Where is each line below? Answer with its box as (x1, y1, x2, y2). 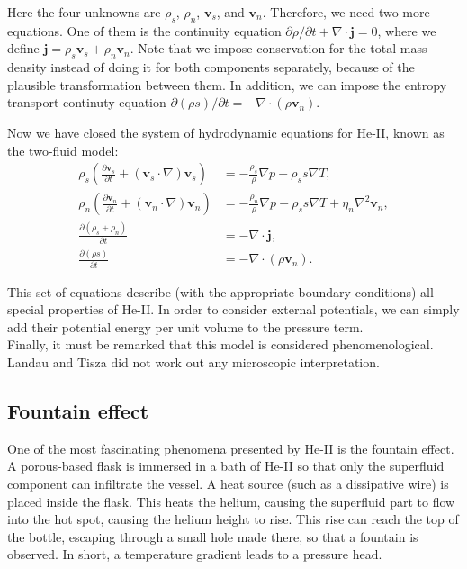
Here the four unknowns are (7, 3, 161, 21)
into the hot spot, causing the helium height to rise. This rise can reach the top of (7, 510, 459, 528)
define (7, 39, 40, 58)
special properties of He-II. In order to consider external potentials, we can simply (7, 300, 460, 319)
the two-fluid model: (7, 140, 119, 159)
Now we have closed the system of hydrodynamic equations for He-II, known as (7, 122, 445, 141)
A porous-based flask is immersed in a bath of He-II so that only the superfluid (7, 456, 445, 475)
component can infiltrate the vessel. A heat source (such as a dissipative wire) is (7, 474, 449, 492)
